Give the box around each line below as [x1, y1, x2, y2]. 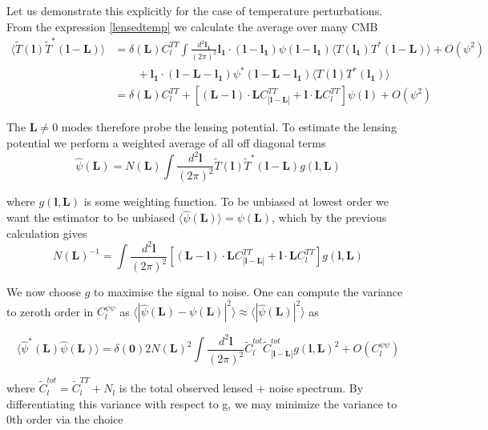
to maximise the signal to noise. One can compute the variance [94, 283, 403, 300]
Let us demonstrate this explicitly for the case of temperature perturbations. [6, 2, 383, 18]
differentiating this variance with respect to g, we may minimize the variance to [6, 395, 397, 412]
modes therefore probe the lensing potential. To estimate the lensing [61, 119, 397, 135]
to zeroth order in [6, 303, 94, 319]
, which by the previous [272, 209, 387, 226]
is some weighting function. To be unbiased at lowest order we [83, 193, 389, 210]
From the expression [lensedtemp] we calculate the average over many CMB [6, 18, 378, 34]
